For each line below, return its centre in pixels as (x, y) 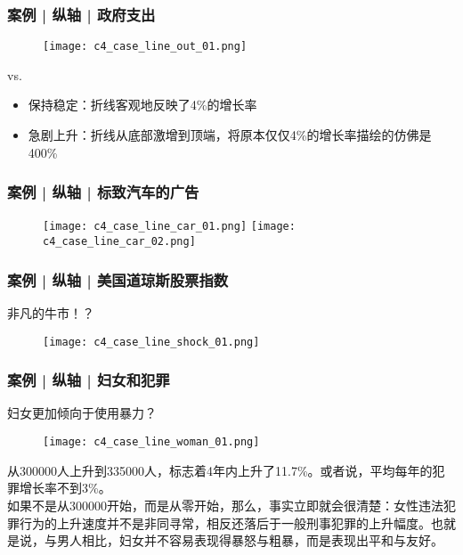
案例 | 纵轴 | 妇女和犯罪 (89, 380)
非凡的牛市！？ (51, 313)
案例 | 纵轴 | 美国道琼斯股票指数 (118, 279)
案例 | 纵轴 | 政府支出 (81, 14)
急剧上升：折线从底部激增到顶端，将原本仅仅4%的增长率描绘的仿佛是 (230, 135)
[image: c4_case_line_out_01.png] (145, 47)
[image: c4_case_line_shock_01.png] (151, 342)
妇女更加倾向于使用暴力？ (82, 413)
